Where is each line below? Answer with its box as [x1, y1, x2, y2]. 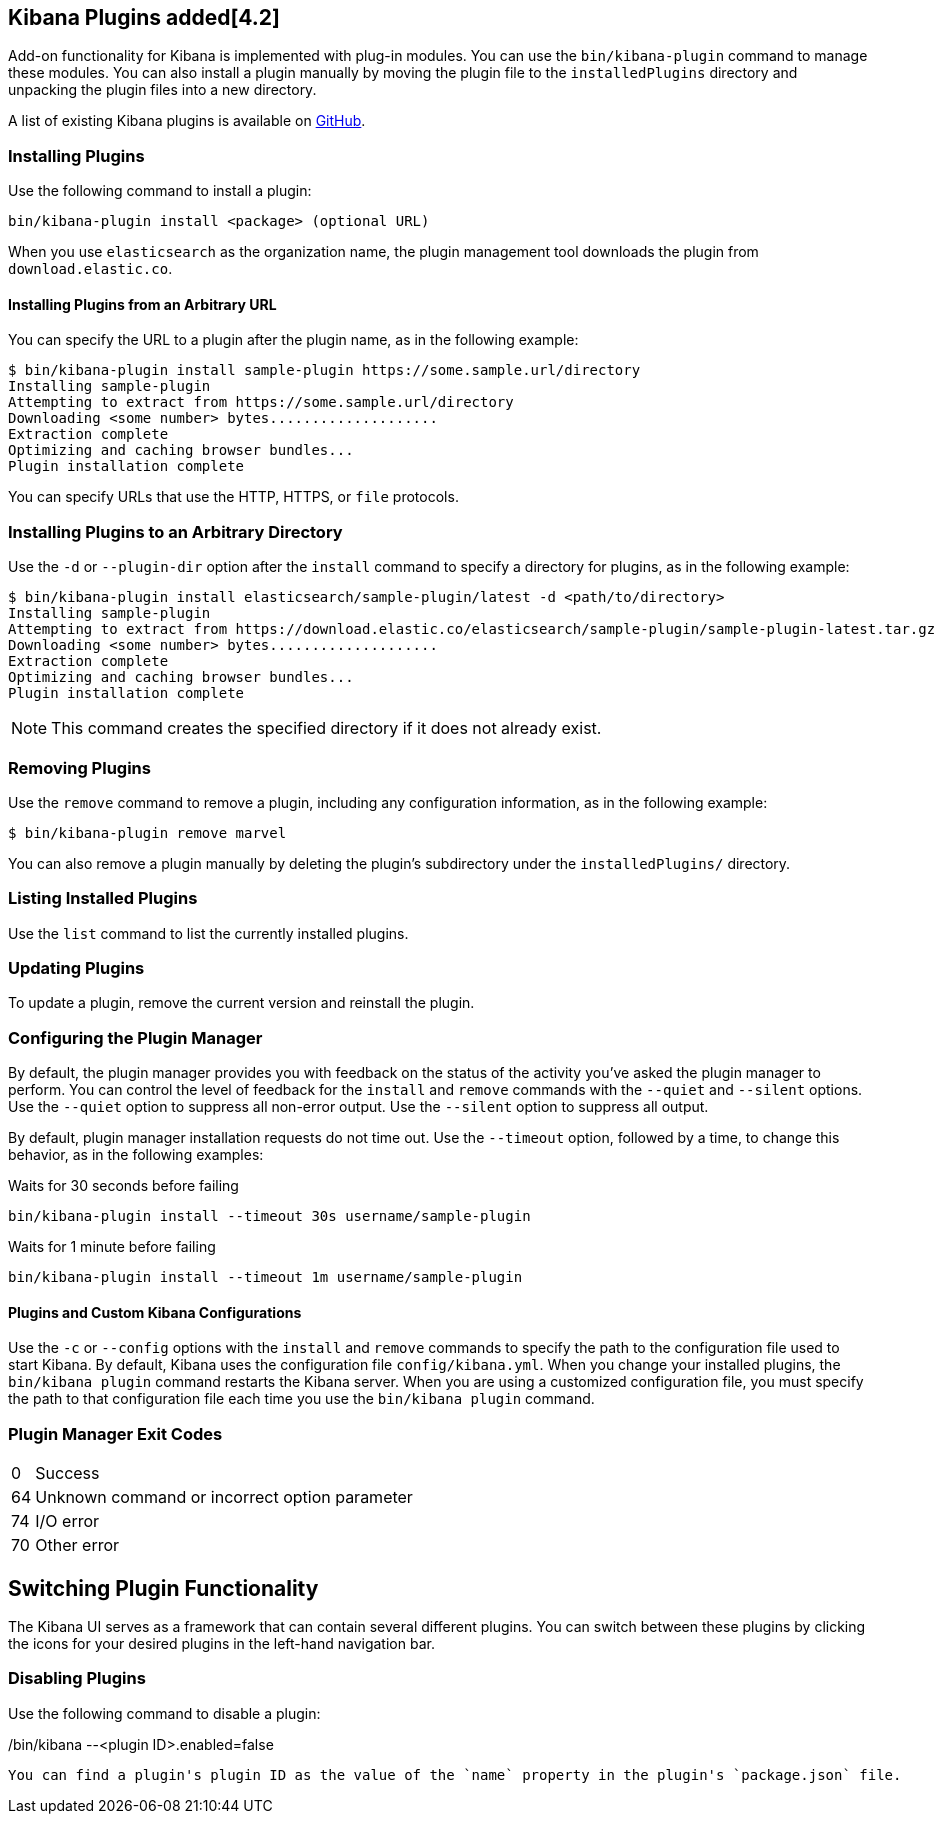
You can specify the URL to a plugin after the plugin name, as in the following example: [8, 331, 579, 349]
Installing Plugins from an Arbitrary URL [8, 295, 277, 313]
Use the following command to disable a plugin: [8, 1704, 321, 1722]
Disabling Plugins [8, 1668, 146, 1689]
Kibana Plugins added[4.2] [8, 5, 280, 30]
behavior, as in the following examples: [8, 1146, 264, 1164]
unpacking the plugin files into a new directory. [8, 81, 317, 99]
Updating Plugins [8, 958, 145, 979]
